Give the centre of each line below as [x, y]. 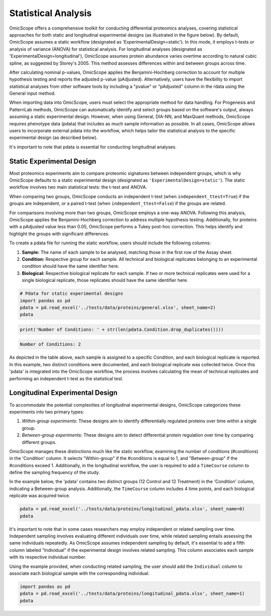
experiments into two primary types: [47, 412]
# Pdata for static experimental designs [72, 294]
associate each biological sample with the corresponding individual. [80, 573]
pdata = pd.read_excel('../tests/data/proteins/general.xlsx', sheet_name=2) [118, 307]
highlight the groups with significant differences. [59, 234]
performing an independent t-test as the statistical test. [66, 378]
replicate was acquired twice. [40, 496]
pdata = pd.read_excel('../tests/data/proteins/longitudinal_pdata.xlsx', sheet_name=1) [132, 594]
